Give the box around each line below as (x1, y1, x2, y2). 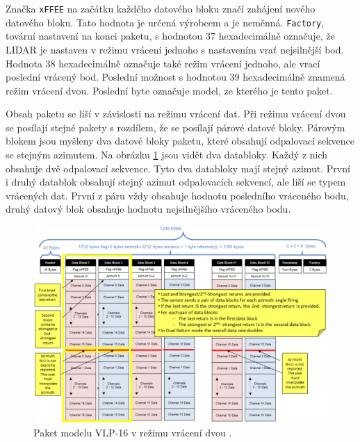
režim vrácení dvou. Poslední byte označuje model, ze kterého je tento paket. (6, 83, 333, 97)
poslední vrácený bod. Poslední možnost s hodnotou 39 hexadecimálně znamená (6, 69, 345, 84)
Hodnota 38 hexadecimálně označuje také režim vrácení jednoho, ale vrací (6, 56, 320, 70)
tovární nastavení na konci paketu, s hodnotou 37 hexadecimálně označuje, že (6, 28, 335, 43)
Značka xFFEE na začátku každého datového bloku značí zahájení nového (6, 1, 316, 15)
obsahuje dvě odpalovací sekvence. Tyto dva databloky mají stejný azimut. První (6, 161, 350, 175)
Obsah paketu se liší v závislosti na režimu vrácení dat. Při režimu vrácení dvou (6, 106, 346, 121)
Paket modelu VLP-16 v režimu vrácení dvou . (33, 425, 232, 439)
